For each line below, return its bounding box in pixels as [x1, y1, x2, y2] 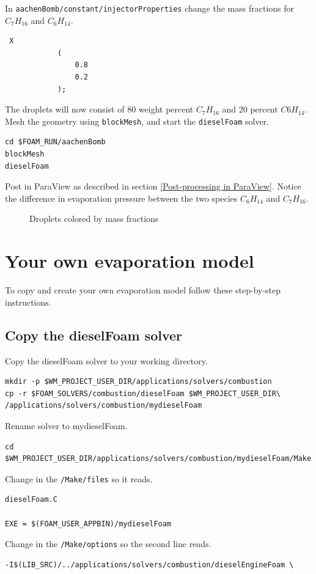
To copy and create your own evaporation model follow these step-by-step [5, 284, 281, 296]
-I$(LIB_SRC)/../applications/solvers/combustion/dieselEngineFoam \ [5, 560, 294, 569]
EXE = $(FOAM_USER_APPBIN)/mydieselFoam [5, 519, 172, 528]
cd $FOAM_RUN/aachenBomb [5, 138, 106, 147]
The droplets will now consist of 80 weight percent [5, 103, 194, 116]
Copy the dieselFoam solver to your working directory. [5, 354, 208, 367]
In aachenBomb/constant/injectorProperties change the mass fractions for [5, 2, 295, 14]
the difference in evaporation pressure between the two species [5, 191, 238, 204]
